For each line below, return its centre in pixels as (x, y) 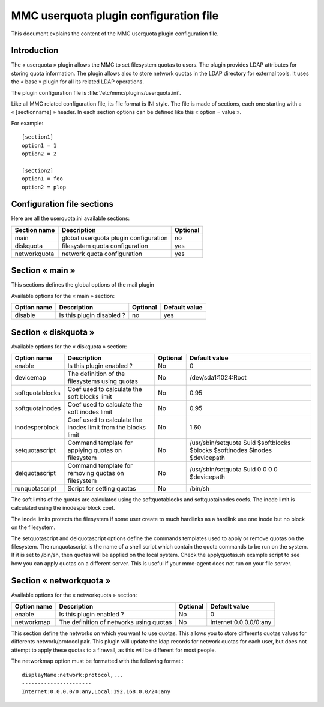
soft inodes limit (90, 412)
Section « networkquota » (61, 581)
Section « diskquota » (53, 332)
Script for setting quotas (102, 489)
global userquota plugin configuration (115, 238)
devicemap (30, 378)
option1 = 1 (39, 145)
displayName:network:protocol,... (72, 675)
